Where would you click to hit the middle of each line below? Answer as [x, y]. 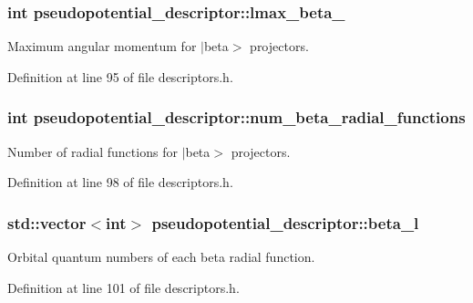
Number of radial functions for [93, 151]
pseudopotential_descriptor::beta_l [285, 222]
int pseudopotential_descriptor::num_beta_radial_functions [236, 117]
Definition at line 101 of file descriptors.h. [123, 287]
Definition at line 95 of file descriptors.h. [120, 76]
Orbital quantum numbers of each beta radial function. [161, 257]
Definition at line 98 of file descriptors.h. [120, 182]
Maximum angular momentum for [102, 46]
